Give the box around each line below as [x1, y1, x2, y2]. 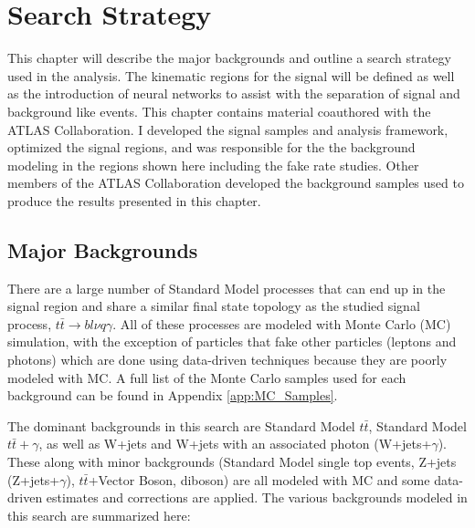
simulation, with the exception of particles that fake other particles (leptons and [7, 332, 457, 351]
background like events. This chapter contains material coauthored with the [7, 101, 431, 120]
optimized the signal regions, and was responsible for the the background [7, 138, 416, 157]
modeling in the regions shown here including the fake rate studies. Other [7, 155, 419, 174]
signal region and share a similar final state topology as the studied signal [7, 296, 420, 316]
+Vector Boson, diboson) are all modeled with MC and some [88, 470, 430, 489]
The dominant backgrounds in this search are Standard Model [7, 416, 355, 435]
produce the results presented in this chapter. [7, 191, 261, 210]
